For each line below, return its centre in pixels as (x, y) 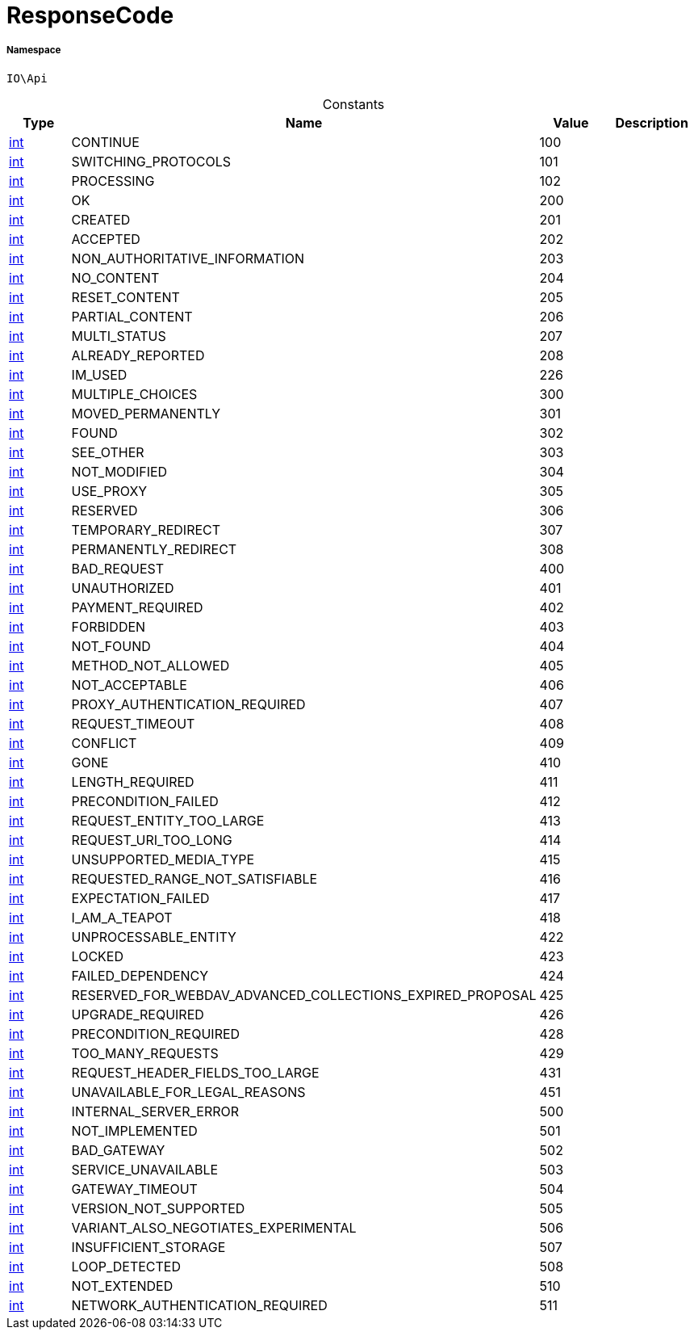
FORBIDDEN (109, 626)
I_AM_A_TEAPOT (122, 917)
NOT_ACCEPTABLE (129, 685)
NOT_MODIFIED (119, 471)
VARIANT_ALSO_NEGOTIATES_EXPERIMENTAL (214, 1227)
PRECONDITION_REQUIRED (156, 1034)
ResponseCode (90, 15)
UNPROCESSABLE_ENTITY (154, 937)
